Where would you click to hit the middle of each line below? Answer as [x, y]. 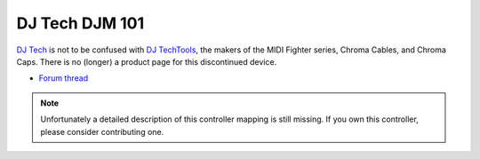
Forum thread [64, 78]
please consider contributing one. [102, 131]
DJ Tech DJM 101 [80, 23]
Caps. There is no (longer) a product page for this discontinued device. [147, 61]
